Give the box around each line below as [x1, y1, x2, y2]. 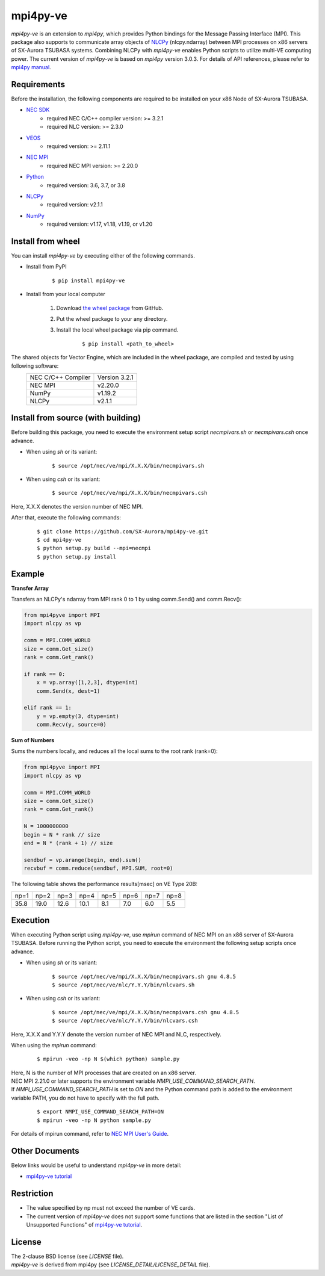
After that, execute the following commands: [11, 514, 122, 521]
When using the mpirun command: [11, 1041, 97, 1048]
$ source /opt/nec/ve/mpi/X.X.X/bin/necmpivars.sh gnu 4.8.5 [52, 973, 236, 980]
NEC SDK [26, 106, 50, 114]
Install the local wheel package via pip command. [56, 326, 179, 333]
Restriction [11, 1189, 54, 1199]
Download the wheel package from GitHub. [56, 304, 164, 311]
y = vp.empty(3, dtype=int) [36, 713, 120, 719]
